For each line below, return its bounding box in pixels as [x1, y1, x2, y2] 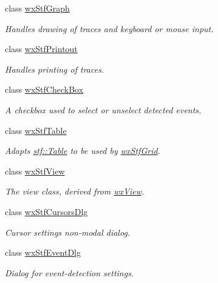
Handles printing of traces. [5, 62, 104, 75]
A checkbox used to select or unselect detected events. [5, 103, 202, 116]
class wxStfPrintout [5, 42, 78, 55]
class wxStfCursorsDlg [5, 205, 88, 218]
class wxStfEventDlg [5, 246, 81, 259]
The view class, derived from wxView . [5, 185, 145, 198]
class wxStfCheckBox [5, 83, 84, 96]
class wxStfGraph [5, 2, 70, 14]
